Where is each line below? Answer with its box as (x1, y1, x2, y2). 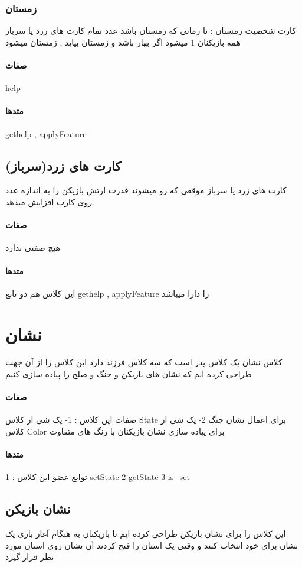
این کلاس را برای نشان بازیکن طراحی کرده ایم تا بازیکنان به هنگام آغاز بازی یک (5, 527, 286, 540)
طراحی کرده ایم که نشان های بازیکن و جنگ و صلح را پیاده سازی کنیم (5, 368, 252, 380)
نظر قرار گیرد (5, 550, 54, 563)
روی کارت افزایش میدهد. (5, 195, 94, 208)
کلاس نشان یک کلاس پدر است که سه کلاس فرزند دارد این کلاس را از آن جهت (5, 356, 283, 368)
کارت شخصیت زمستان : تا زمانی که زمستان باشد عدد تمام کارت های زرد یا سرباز (5, 24, 296, 37)
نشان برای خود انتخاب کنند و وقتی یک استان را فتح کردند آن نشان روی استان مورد (5, 539, 298, 551)
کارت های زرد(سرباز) (5, 156, 122, 174)
